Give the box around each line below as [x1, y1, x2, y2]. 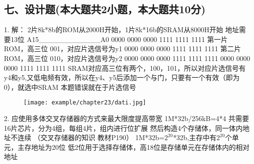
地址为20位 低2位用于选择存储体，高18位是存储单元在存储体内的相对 [31, 142, 250, 152]
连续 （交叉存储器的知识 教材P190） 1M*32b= [17, 132, 165, 143]
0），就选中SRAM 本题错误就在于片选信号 [4, 82, 137, 92]
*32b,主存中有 [173, 132, 217, 143]
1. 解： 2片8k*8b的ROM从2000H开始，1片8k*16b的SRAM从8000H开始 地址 [4, 24, 239, 35]
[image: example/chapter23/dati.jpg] [23, 99, 146, 106]
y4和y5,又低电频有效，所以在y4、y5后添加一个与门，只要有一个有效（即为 [4, 72, 240, 82]
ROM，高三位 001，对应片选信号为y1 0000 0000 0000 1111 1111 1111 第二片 [4, 43, 241, 54]
